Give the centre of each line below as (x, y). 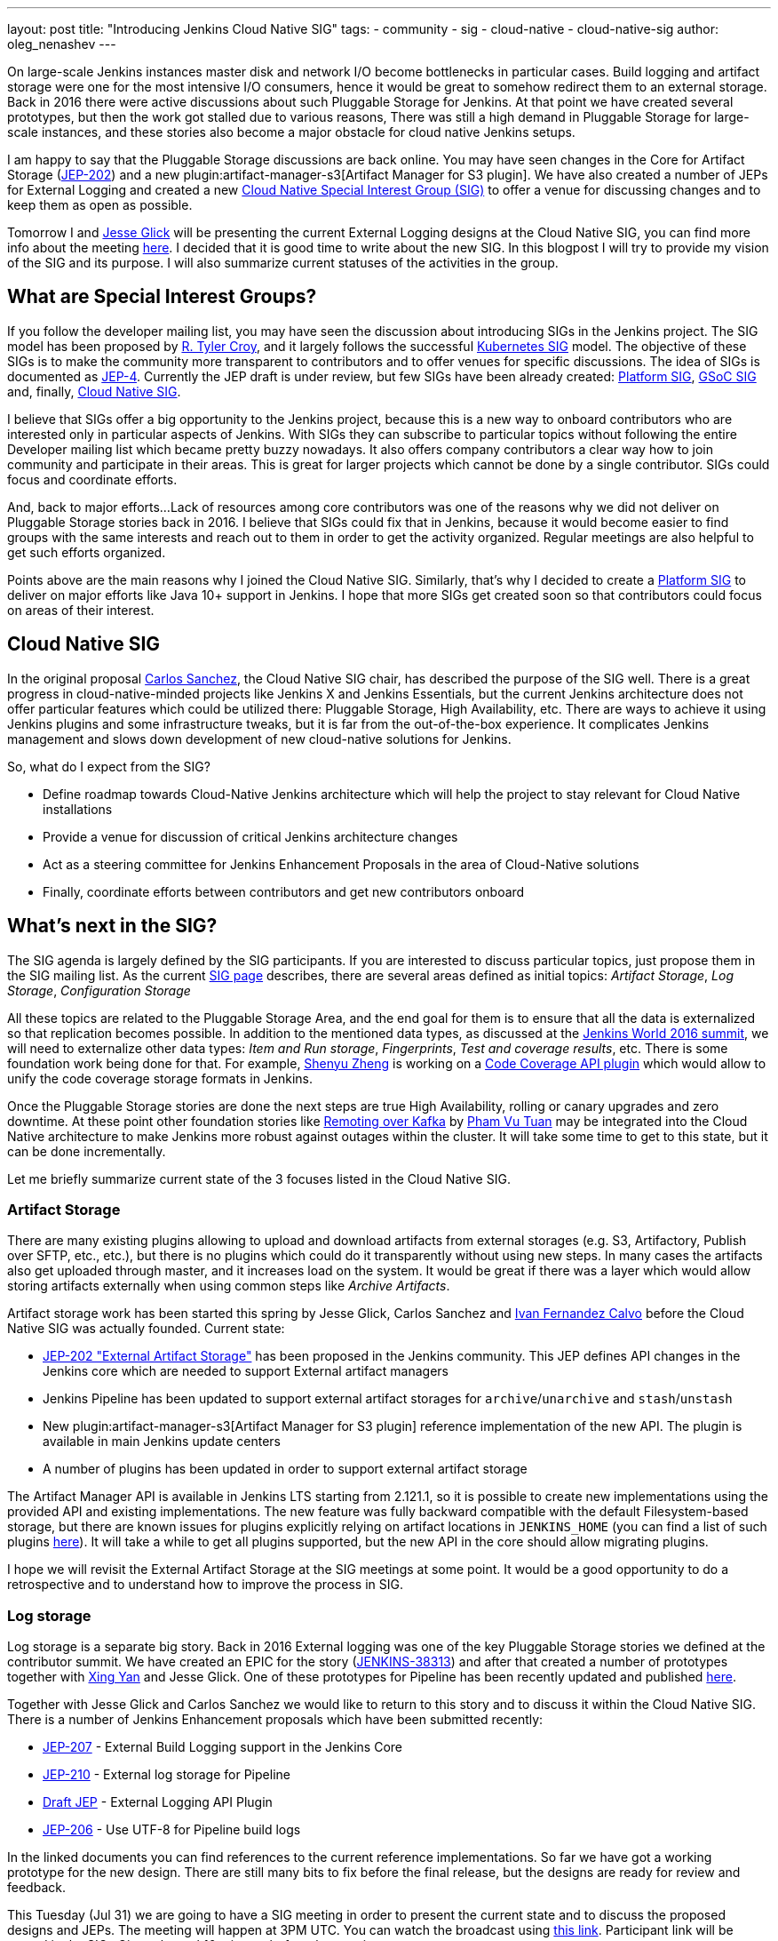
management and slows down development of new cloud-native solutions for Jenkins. (259, 739)
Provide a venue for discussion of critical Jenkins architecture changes (250, 836)
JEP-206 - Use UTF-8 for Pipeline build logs (172, 1830)
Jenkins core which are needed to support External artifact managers (246, 1371)
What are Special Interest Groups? (162, 297)
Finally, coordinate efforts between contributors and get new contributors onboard (284, 891)
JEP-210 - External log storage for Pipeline (167, 1775)
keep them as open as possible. (100, 205)
